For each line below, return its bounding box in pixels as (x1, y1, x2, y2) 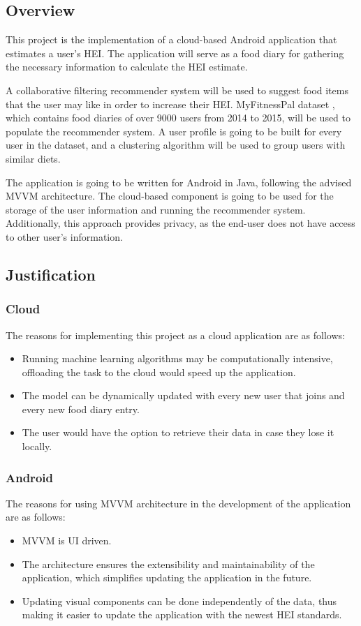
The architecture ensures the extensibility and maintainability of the (22, 556, 315, 571)
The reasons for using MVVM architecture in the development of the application (6, 495, 351, 510)
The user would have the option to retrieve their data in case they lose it (22, 425, 334, 440)
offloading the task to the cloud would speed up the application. (22, 364, 296, 379)
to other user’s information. (6, 229, 123, 244)
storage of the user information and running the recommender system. (6, 202, 306, 216)
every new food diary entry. (22, 401, 140, 416)
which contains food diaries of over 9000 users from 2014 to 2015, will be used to (6, 110, 351, 125)
